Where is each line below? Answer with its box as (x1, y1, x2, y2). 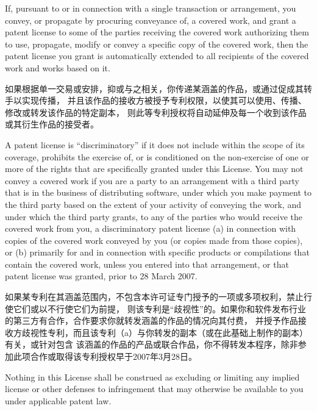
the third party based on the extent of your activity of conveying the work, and (5, 198, 301, 210)
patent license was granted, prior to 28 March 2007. (5, 270, 198, 282)
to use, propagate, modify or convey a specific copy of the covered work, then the (5, 37, 308, 50)
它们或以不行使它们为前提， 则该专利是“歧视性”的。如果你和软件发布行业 (13, 302, 306, 315)
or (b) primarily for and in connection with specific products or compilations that (5, 246, 310, 259)
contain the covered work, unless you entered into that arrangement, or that (5, 257, 289, 270)
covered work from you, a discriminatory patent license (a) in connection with (5, 222, 296, 235)
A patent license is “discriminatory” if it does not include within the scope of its (5, 138, 305, 151)
